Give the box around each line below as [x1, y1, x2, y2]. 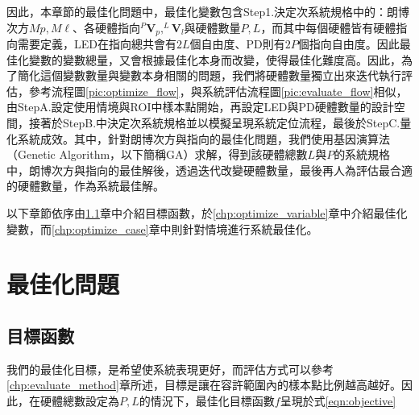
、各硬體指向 [73, 19, 141, 35]
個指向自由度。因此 [297, 35, 400, 52]
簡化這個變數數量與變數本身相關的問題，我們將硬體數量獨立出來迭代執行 [17, 67, 401, 84]
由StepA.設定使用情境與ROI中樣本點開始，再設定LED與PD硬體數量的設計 [6, 98, 394, 115]
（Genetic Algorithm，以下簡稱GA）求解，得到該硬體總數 [6, 146, 308, 163]
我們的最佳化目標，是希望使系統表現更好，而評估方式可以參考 [6, 360, 334, 377]
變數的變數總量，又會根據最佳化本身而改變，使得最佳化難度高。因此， [28, 51, 401, 68]
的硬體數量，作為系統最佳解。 [6, 177, 164, 194]
